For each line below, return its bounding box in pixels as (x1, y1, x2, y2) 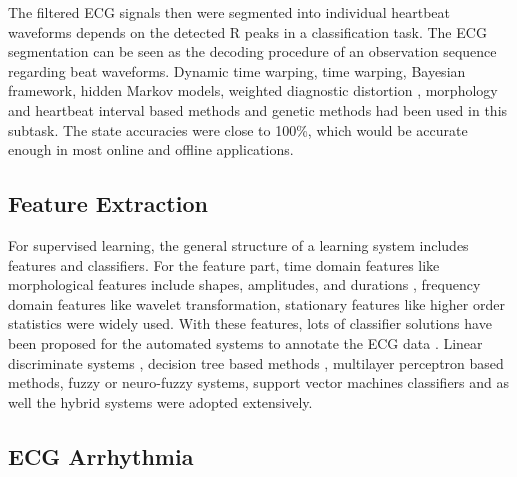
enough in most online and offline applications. (8, 139, 294, 160)
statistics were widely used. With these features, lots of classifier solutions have (8, 313, 492, 334)
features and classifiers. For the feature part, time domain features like (8, 254, 440, 275)
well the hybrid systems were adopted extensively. (8, 391, 313, 412)
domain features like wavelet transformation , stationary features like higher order (8, 293, 505, 314)
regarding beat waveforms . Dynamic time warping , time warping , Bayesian (8, 60, 466, 81)
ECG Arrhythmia (8, 440, 194, 471)
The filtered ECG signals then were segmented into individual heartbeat (8, 2, 451, 22)
